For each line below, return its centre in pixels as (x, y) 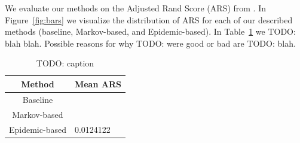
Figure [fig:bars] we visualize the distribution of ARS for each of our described (149, 19)
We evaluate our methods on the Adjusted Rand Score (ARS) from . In (136, 8)
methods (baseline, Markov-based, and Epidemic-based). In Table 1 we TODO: (150, 31)
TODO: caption (65, 63)
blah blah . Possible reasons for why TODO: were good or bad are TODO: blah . (150, 43)
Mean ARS (98, 83)
